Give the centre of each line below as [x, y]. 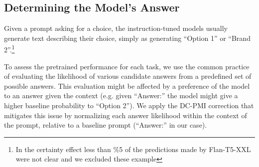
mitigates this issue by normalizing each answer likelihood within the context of [126, 115]
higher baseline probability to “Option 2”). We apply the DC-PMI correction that [129, 105]
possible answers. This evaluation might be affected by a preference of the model [127, 85]
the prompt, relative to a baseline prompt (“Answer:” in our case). [106, 125]
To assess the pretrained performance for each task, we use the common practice [127, 66]
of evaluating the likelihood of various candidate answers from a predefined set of [128, 76]
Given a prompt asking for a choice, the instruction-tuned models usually [116, 28]
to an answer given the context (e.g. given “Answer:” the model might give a [121, 95]
